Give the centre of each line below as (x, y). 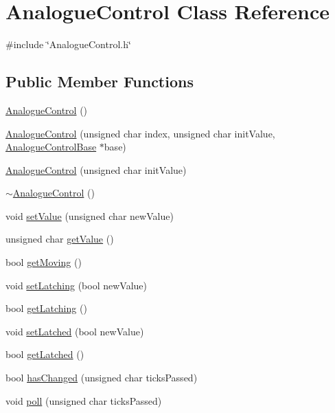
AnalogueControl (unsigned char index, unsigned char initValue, (140, 133)
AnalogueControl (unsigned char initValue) (96, 169)
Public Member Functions (100, 81)
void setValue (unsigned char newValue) (90, 215)
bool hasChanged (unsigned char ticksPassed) (102, 378)
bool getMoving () (44, 262)
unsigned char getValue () (60, 239)
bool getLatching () (46, 308)
